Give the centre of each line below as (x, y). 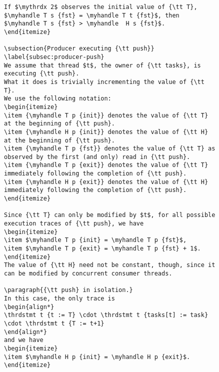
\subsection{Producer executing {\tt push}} (79, 49)
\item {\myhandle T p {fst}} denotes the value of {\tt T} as (110, 149)
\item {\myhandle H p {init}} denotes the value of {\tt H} (106, 132)
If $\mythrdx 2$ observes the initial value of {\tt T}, (101, 7)
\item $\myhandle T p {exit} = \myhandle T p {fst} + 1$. (102, 249)
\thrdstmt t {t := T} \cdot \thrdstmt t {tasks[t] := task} (106, 315)
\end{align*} (25, 332)
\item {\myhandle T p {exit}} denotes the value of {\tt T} (106, 165)
